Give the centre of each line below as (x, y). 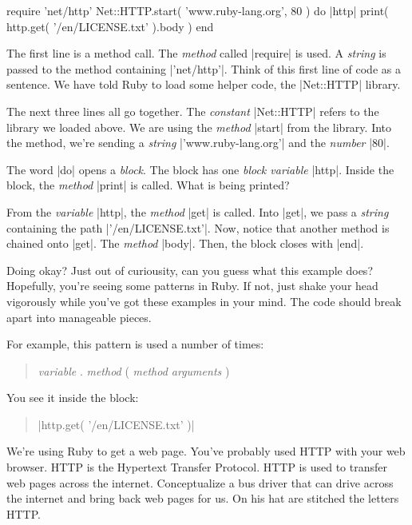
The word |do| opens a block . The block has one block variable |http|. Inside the (200, 169)
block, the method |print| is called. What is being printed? (148, 185)
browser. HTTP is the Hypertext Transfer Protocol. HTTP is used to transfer (197, 467)
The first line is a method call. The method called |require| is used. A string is (196, 53)
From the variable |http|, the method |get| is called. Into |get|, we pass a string (198, 211)
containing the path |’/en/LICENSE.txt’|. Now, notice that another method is (198, 227)
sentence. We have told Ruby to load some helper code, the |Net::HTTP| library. (204, 84)
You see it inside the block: (73, 398)
